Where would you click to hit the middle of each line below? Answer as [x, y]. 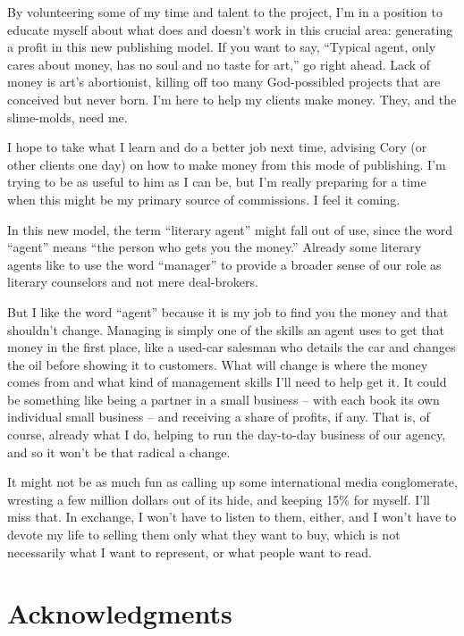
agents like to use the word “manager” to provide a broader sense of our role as [224, 264]
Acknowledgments [120, 613]
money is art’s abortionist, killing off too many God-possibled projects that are [224, 82]
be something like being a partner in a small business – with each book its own [224, 399]
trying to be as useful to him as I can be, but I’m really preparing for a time [217, 182]
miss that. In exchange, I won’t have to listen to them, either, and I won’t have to [232, 517]
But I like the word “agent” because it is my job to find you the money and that [228, 311]
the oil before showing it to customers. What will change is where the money [218, 364]
